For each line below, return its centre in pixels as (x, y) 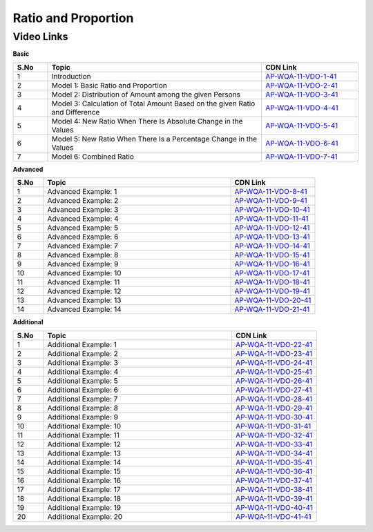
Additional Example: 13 (84, 453)
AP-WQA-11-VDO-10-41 (272, 210)
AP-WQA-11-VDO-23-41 (274, 353)
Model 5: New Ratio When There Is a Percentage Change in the (154, 139)
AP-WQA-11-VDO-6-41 (302, 143)
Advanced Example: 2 (83, 201)
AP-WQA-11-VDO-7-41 (302, 157)
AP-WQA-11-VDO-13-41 (272, 237)
